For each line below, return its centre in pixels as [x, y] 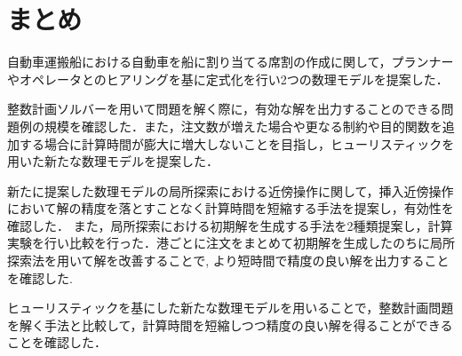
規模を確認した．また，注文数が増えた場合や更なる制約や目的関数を [243, 126]
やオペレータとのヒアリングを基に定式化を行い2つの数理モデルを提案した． [228, 79]
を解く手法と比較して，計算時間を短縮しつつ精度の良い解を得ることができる [230, 324]
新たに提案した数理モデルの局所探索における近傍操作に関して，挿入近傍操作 [231, 190]
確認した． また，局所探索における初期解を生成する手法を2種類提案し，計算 [230, 225]
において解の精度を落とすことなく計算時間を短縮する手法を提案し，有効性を [231, 208]
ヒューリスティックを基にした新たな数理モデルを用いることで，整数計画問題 [231, 308]
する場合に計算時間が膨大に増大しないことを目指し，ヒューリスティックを [237, 143]
